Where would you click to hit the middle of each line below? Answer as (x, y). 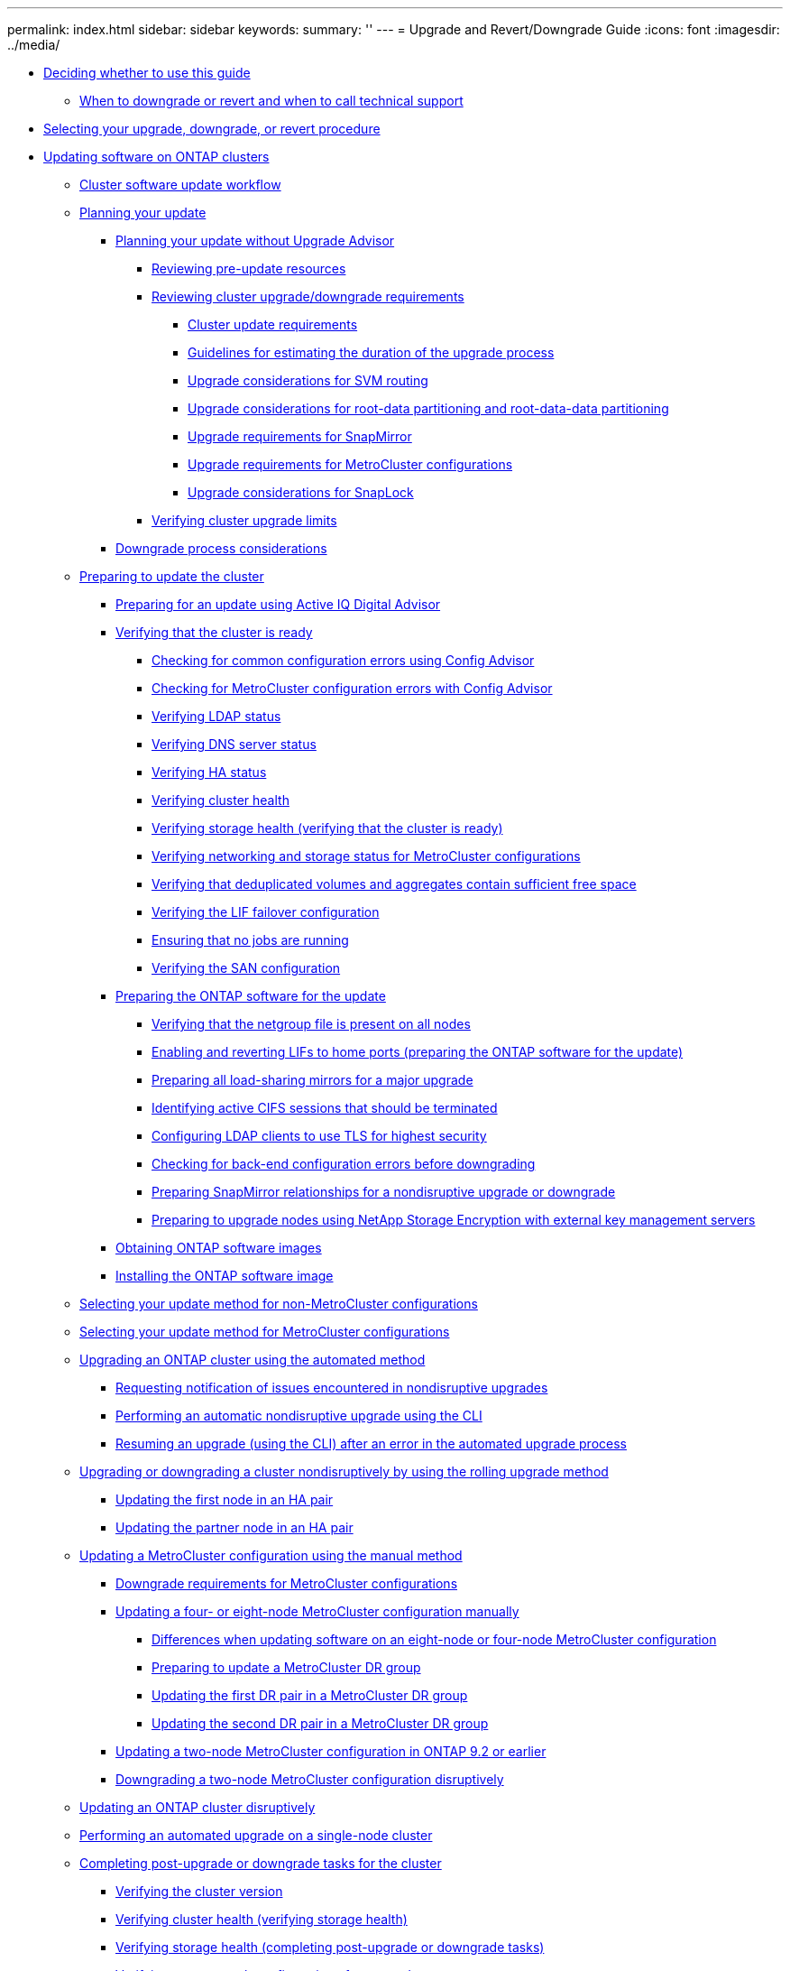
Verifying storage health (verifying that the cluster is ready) (327, 828)
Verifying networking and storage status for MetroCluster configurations (366, 856)
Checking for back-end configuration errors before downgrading (344, 1164)
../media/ (34, 45)
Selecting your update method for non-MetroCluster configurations (279, 1304)
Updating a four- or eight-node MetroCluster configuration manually (317, 1611)
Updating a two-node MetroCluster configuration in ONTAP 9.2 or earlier (331, 1751)
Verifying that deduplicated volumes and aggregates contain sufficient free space (394, 884)
